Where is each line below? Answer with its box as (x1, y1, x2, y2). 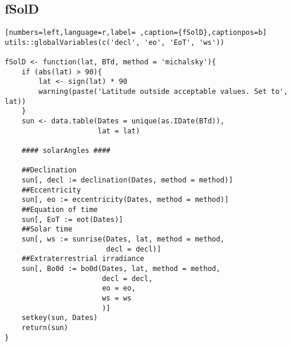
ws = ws (102, 293, 132, 302)
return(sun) (21, 323, 68, 332)
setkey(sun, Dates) (21, 314, 98, 322)
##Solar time (21, 225, 73, 234)
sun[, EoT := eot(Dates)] (21, 215, 123, 224)
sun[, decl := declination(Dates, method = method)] (21, 176, 233, 185)
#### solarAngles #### (21, 146, 110, 155)
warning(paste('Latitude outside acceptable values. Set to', (38, 87, 288, 96)
